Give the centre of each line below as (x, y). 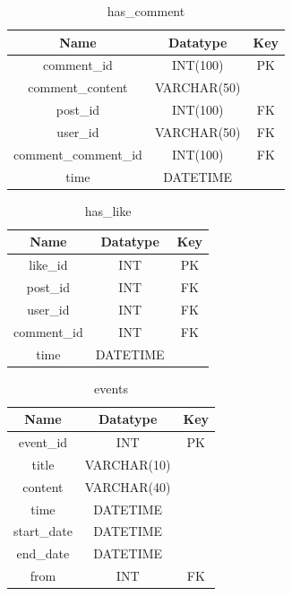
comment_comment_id (78, 154)
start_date (43, 531)
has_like (108, 210)
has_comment (146, 11)
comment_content (78, 87)
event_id (43, 442)
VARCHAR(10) (128, 464)
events (111, 388)
